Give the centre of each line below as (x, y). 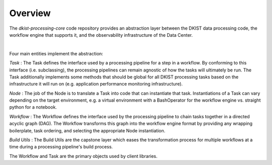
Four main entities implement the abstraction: (56, 53)
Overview (30, 13)
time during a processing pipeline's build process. (61, 147)
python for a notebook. (33, 107)
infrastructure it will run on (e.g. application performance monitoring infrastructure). (96, 84)
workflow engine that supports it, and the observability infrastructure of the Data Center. (101, 35)
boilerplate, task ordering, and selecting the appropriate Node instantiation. (87, 130)
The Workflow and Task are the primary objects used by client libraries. (83, 156)
